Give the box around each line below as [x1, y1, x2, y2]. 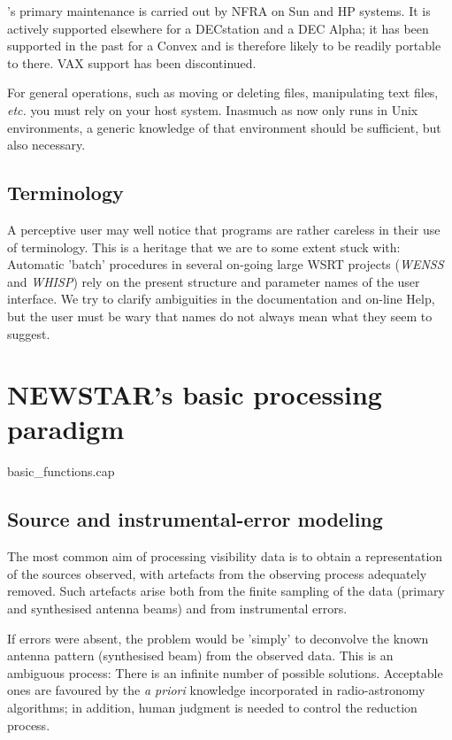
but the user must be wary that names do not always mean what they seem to [7, 306, 433, 325]
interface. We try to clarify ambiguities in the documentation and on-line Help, [7, 289, 435, 308]
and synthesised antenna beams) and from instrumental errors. [7, 599, 348, 617]
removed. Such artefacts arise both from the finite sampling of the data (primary [7, 582, 445, 600]
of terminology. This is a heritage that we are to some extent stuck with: [7, 237, 401, 256]
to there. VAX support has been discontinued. [7, 53, 257, 72]
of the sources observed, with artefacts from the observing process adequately [7, 564, 427, 582]
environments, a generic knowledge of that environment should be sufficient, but [7, 118, 441, 136]
